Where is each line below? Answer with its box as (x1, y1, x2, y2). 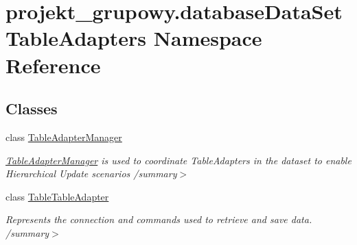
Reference (5, 51, 101, 79)
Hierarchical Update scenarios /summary (5, 166, 177, 181)
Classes (5, 98, 58, 119)
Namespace (153, 24, 262, 52)
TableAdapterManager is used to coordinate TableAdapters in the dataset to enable (5, 153, 352, 167)
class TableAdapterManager (5, 129, 122, 144)
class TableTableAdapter (5, 189, 109, 203)
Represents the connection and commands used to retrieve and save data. (5, 212, 312, 227)
